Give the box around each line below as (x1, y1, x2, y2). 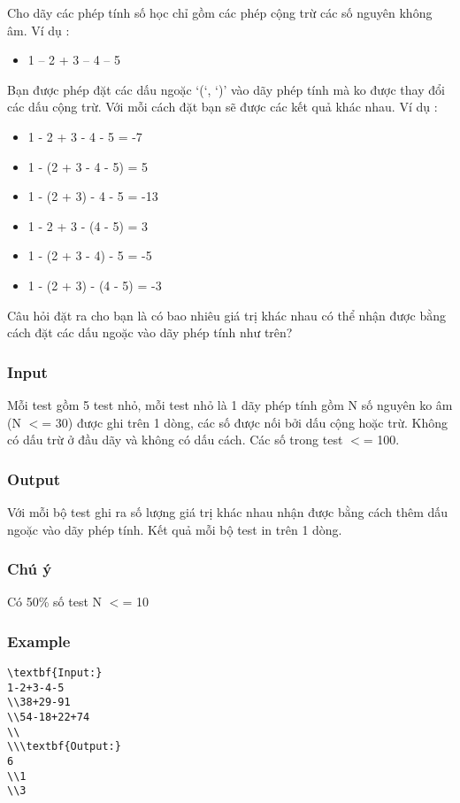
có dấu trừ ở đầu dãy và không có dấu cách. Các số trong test (7, 430, 343, 449)
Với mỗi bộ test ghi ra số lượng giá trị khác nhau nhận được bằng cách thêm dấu (7, 502, 448, 521)
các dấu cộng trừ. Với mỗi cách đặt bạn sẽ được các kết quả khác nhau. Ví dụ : (7, 97, 438, 116)
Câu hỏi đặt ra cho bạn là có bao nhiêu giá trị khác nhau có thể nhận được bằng (7, 305, 446, 324)
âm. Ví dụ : (7, 20, 70, 39)
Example (7, 629, 71, 652)
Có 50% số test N (7, 592, 103, 611)
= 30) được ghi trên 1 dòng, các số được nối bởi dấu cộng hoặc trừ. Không (42, 413, 448, 431)
